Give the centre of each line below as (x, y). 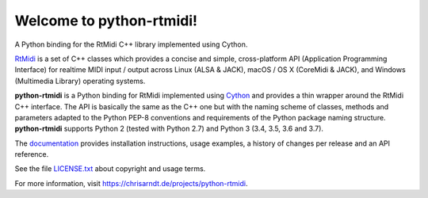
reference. (32, 154)
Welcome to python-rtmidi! (106, 21)
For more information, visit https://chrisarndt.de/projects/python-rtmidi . (132, 183)
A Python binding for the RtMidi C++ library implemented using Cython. (131, 44)
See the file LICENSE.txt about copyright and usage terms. (110, 169)
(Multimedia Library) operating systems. (80, 81)
